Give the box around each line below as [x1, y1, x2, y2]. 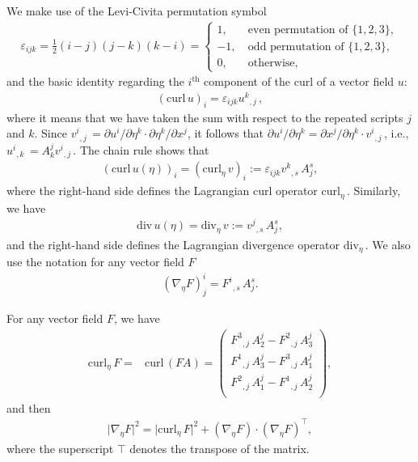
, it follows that [187, 125, 264, 142]
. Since [34, 125, 67, 142]
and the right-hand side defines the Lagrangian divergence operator [6, 235, 340, 252]
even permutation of [247, 23, 348, 36]
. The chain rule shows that [73, 141, 209, 158]
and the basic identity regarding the [6, 73, 184, 90]
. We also [365, 235, 411, 252]
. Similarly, [346, 182, 401, 199]
